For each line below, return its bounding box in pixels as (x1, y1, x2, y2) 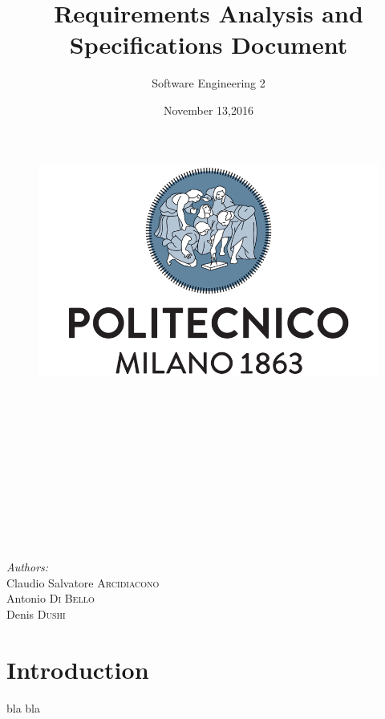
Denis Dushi (6, 605, 66, 622)
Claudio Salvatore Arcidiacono (6, 574, 160, 591)
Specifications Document (69, 28, 348, 61)
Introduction (6, 652, 149, 685)
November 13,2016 (163, 101, 254, 118)
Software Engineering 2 (152, 75, 265, 91)
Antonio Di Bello (6, 590, 95, 607)
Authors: (6, 559, 49, 575)
